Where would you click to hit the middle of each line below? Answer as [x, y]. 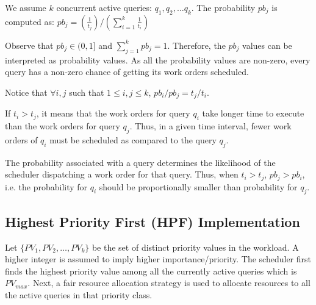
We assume [26, 7]
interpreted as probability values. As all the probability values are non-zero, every [158, 59]
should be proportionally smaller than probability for [198, 186]
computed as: [30, 21]
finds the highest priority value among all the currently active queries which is [151, 271]
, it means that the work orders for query [113, 113]
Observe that [29, 45]
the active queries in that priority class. [79, 295]
